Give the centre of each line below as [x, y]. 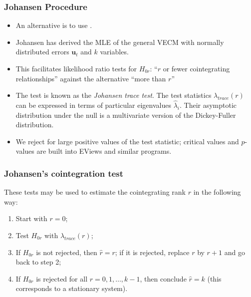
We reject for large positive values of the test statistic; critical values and [127, 141]
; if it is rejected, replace [152, 252]
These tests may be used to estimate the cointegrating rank [95, 192]
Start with [31, 218]
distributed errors [42, 52]
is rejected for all [62, 278]
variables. [114, 52]
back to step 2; [38, 262]
